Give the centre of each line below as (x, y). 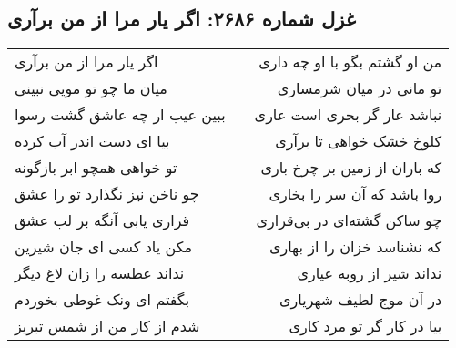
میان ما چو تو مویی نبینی (91, 88)
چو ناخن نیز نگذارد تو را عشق (107, 194)
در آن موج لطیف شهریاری (361, 300)
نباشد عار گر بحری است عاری (348, 115)
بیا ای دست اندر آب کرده (92, 141)
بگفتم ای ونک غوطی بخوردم (102, 300)
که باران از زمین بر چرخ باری (351, 168)
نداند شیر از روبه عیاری (370, 273)
